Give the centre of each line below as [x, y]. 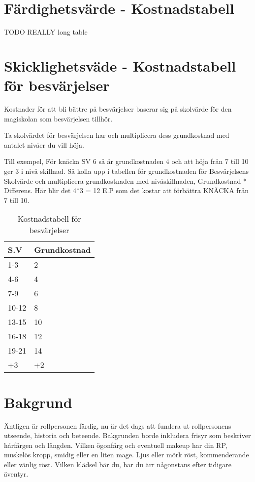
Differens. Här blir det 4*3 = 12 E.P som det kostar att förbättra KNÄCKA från [126, 190]
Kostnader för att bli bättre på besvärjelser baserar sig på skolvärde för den [118, 109]
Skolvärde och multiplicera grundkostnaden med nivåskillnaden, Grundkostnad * [125, 181]
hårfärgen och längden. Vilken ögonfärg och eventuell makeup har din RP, [116, 445]
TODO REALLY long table [46, 32]
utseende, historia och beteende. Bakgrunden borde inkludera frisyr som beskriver [127, 435]
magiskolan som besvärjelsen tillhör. [58, 118]
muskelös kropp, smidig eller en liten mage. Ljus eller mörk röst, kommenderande [127, 455]
